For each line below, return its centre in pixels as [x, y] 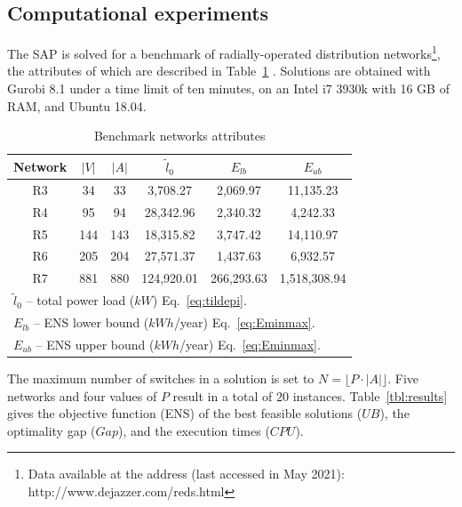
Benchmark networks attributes [179, 136]
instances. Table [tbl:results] [370, 395]
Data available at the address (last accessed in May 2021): [186, 474]
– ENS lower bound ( [91, 322]
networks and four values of [82, 395]
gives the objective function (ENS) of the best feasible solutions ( [185, 413]
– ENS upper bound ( [95, 345]
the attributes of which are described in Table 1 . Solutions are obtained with [219, 71]
